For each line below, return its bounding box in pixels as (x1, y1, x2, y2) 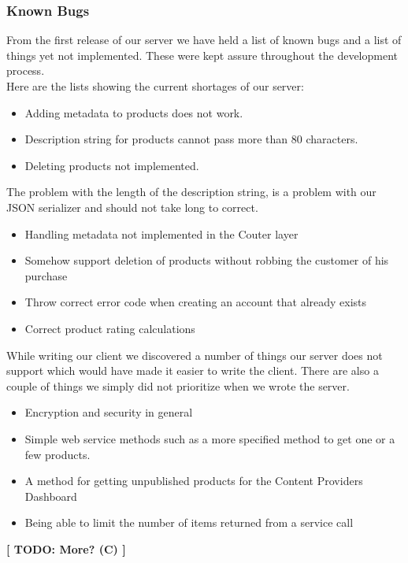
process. (6, 62, 45, 79)
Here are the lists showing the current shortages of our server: (6, 78, 304, 94)
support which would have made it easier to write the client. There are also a (6, 362, 379, 379)
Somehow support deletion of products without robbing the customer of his (24, 252, 389, 269)
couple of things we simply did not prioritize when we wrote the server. (6, 377, 350, 394)
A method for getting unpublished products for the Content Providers (24, 472, 363, 489)
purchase (24, 267, 68, 283)
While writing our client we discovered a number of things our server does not (6, 346, 383, 363)
